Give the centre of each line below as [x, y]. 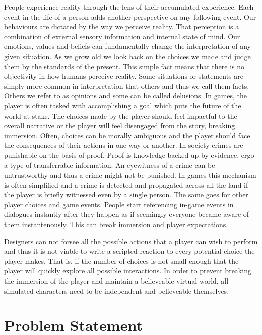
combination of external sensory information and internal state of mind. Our [122, 36]
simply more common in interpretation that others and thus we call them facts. [127, 86]
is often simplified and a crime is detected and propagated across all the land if [126, 184]
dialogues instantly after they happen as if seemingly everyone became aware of [127, 214]
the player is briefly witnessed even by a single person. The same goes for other [126, 194]
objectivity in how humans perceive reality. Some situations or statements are [124, 76]
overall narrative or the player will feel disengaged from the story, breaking [120, 125]
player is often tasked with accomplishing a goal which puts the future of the [123, 105]
